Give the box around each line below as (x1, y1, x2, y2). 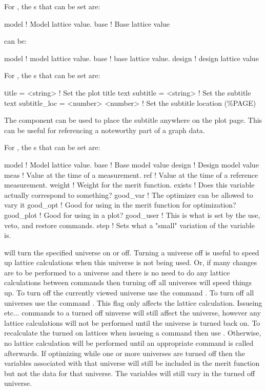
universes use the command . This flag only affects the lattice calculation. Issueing (4, 297, 262, 308)
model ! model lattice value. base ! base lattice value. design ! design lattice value (4, 52, 259, 63)
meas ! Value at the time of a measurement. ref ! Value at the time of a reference (4, 169, 258, 180)
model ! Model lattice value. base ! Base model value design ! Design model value (4, 159, 259, 170)
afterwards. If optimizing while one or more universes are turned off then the (4, 347, 245, 358)
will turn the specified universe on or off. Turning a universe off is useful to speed (4, 247, 259, 257)
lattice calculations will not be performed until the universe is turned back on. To (4, 317, 260, 328)
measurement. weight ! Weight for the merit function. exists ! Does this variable (4, 179, 255, 190)
